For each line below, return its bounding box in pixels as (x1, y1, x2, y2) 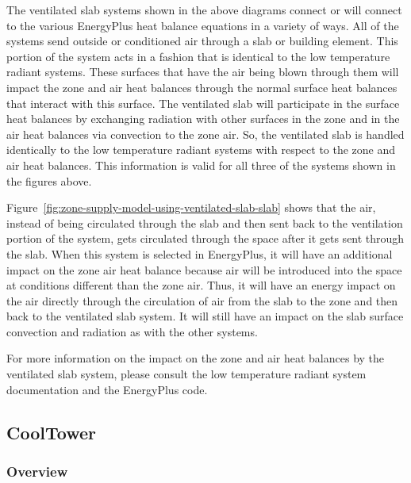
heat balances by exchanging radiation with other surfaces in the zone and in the (6, 110, 400, 127)
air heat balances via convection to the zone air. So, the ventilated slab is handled (6, 125, 405, 142)
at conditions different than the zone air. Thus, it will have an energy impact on (6, 277, 396, 293)
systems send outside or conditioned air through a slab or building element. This (6, 33, 398, 49)
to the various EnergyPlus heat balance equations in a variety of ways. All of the (6, 17, 399, 33)
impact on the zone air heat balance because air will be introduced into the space (6, 261, 402, 278)
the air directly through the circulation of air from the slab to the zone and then (6, 292, 398, 309)
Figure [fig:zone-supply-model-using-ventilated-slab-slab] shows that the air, (6, 199, 376, 216)
